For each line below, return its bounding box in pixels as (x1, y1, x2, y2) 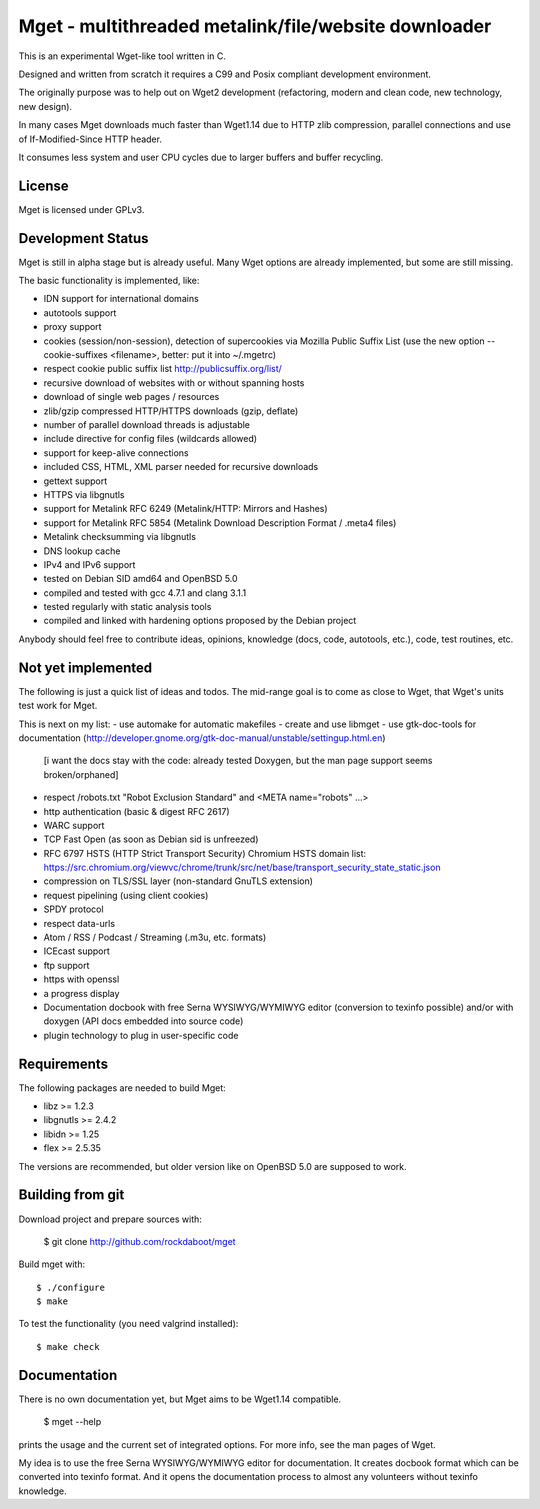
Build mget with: (18, 1258, 85, 1270)
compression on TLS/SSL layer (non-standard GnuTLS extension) (43, 875, 314, 887)
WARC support (43, 819, 105, 831)
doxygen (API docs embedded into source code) (43, 1015, 244, 1027)
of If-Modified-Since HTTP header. (18, 133, 162, 145)
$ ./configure (36, 1281, 105, 1293)
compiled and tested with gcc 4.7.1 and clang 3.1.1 (43, 586, 247, 599)
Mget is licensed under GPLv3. (18, 203, 145, 215)
